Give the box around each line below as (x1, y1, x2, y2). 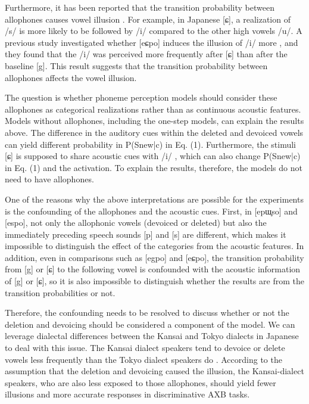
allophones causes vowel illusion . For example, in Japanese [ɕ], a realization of (5, 13, 291, 25)
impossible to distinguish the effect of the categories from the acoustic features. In (5, 240, 304, 252)
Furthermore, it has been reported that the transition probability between (5, 1, 274, 13)
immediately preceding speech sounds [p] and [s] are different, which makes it (5, 228, 286, 240)
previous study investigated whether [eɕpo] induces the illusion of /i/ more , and (5, 36, 298, 48)
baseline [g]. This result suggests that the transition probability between (5, 59, 268, 72)
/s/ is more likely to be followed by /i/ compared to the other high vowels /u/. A (5, 24, 302, 37)
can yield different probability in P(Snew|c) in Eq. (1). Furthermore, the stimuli (5, 138, 296, 150)
